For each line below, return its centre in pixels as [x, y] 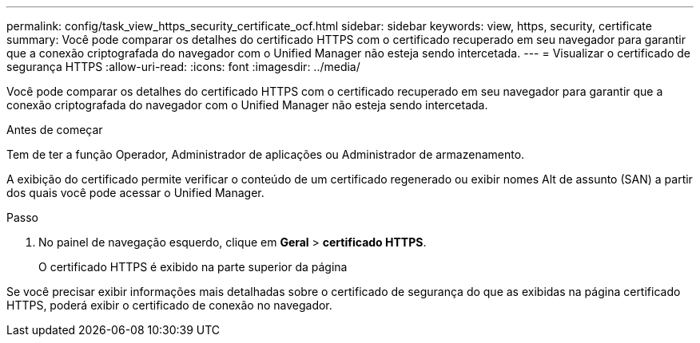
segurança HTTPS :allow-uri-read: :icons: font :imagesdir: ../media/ [183, 67]
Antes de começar [55, 130]
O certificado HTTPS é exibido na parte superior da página [193, 267]
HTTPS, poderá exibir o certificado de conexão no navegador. [169, 305]
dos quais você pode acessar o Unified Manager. [135, 193]
